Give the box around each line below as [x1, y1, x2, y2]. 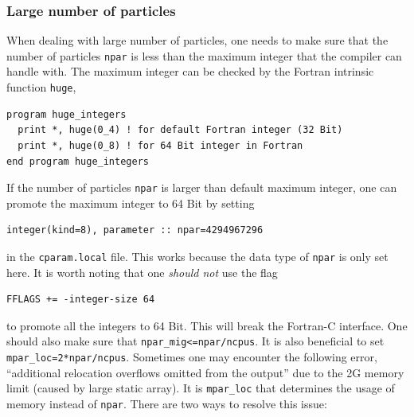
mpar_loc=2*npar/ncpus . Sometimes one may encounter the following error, [6, 349, 377, 365]
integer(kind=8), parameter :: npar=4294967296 [6, 224, 264, 236]
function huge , [6, 79, 76, 95]
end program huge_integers [6, 155, 149, 167]
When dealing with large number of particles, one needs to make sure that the [6, 32, 389, 49]
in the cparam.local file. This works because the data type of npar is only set [6, 247, 389, 264]
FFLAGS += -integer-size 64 [6, 294, 155, 306]
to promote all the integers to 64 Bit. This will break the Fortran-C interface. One [6, 317, 408, 333]
